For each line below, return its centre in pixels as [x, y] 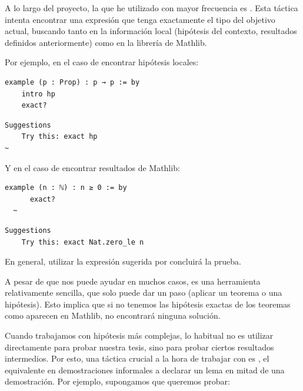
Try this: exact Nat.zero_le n [83, 242]
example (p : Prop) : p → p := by [72, 82]
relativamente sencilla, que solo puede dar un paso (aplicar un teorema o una [144, 293]
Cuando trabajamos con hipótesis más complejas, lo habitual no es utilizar [139, 335]
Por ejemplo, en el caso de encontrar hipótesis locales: [102, 62]
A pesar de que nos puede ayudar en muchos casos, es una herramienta [133, 281]
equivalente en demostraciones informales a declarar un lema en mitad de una [145, 370]
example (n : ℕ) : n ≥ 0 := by [66, 188]
